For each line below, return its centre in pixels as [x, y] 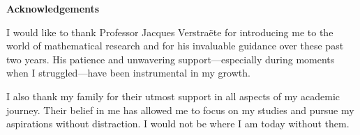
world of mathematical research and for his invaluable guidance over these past [175, 46]
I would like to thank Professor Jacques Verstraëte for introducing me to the [170, 32]
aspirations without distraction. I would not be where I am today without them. [178, 124]
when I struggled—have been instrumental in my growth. [128, 73]
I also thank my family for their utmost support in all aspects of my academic [173, 96]
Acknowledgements [53, 8]
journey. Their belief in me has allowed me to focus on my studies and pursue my [180, 110]
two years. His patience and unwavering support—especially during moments [171, 59]
